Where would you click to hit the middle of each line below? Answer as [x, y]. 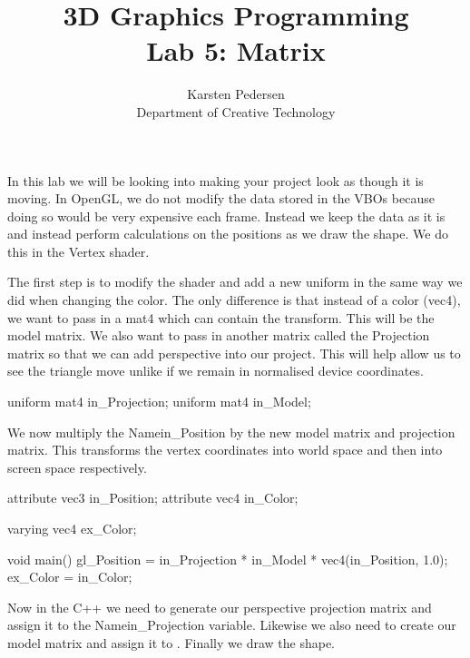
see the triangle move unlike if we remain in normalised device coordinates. [215, 371]
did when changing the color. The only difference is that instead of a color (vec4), [234, 300]
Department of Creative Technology [236, 111]
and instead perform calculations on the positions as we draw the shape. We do [228, 234]
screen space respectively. [77, 467]
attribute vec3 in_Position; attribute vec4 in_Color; [153, 498]
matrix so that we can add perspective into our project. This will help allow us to [234, 353]
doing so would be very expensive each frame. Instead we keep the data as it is [226, 216]
